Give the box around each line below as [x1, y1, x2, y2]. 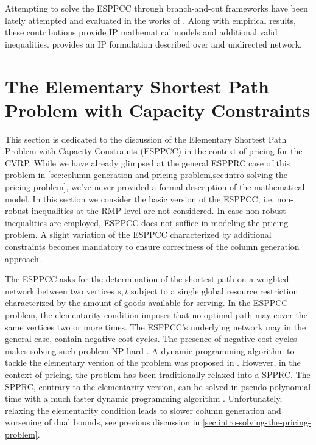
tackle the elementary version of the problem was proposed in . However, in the [5, 356, 301, 369]
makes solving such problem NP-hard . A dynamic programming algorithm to [5, 344, 295, 357]
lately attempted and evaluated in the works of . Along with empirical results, [5, 13, 296, 26]
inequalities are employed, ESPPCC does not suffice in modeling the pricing [5, 216, 289, 229]
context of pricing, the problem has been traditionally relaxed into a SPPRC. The [5, 368, 311, 380]
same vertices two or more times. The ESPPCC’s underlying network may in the [5, 320, 306, 333]
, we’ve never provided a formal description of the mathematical [66, 180, 305, 193]
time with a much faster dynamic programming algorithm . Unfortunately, [5, 392, 283, 405]
